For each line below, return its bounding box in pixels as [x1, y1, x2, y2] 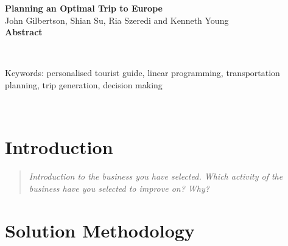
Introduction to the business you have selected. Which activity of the [29, 170, 283, 183]
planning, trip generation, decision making [5, 78, 163, 91]
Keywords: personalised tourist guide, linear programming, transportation [5, 66, 280, 79]
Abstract [5, 26, 43, 38]
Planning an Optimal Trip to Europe [5, 2, 163, 14]
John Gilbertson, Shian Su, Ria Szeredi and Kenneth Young [5, 13, 229, 26]
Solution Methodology [5, 217, 195, 242]
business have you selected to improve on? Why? [29, 181, 209, 194]
